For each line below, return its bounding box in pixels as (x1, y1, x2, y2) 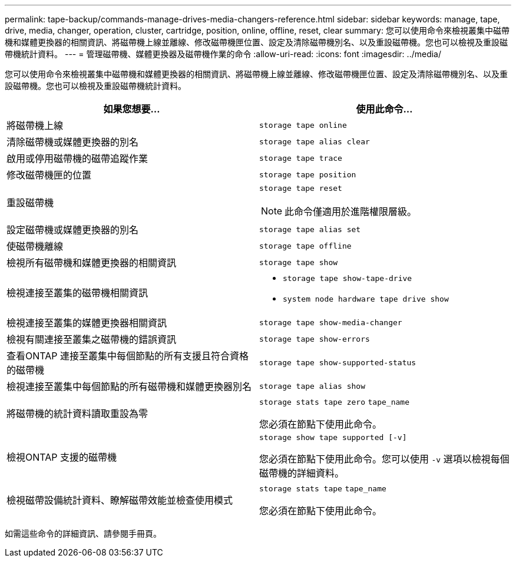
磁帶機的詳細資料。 (259, 467, 345, 479)
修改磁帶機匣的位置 (6, 169, 92, 181)
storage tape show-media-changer (259, 318, 402, 327)
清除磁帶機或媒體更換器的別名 (6, 136, 139, 148)
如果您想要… (103, 103, 160, 115)
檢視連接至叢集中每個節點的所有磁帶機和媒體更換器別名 (6, 381, 252, 392)
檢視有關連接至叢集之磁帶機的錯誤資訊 (6, 333, 177, 345)
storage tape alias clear (259, 137, 370, 146)
